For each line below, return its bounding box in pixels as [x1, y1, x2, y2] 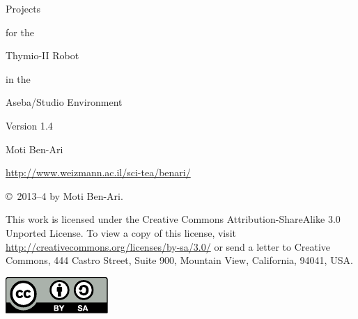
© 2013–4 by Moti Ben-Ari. [6, 188, 123, 203]
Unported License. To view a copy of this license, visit [6, 225, 237, 240]
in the [6, 71, 31, 86]
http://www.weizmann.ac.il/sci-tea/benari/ [6, 165, 191, 180]
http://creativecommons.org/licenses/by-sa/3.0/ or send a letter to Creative [6, 239, 331, 254]
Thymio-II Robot [6, 48, 79, 63]
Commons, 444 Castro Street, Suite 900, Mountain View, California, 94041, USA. [6, 253, 353, 267]
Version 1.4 [6, 118, 53, 132]
